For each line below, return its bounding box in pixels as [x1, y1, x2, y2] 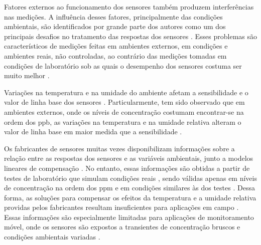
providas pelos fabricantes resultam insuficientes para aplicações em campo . [4, 202, 239, 212]
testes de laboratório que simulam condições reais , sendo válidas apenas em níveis [4, 172, 257, 183]
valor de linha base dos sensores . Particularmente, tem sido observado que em [4, 97, 245, 107]
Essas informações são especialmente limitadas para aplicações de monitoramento [4, 211, 254, 222]
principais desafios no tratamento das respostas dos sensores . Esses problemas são [4, 31, 257, 41]
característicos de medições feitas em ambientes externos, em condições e [4, 41, 228, 51]
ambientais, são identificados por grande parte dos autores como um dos [4, 21, 226, 32]
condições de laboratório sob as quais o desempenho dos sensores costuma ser [4, 60, 242, 71]
